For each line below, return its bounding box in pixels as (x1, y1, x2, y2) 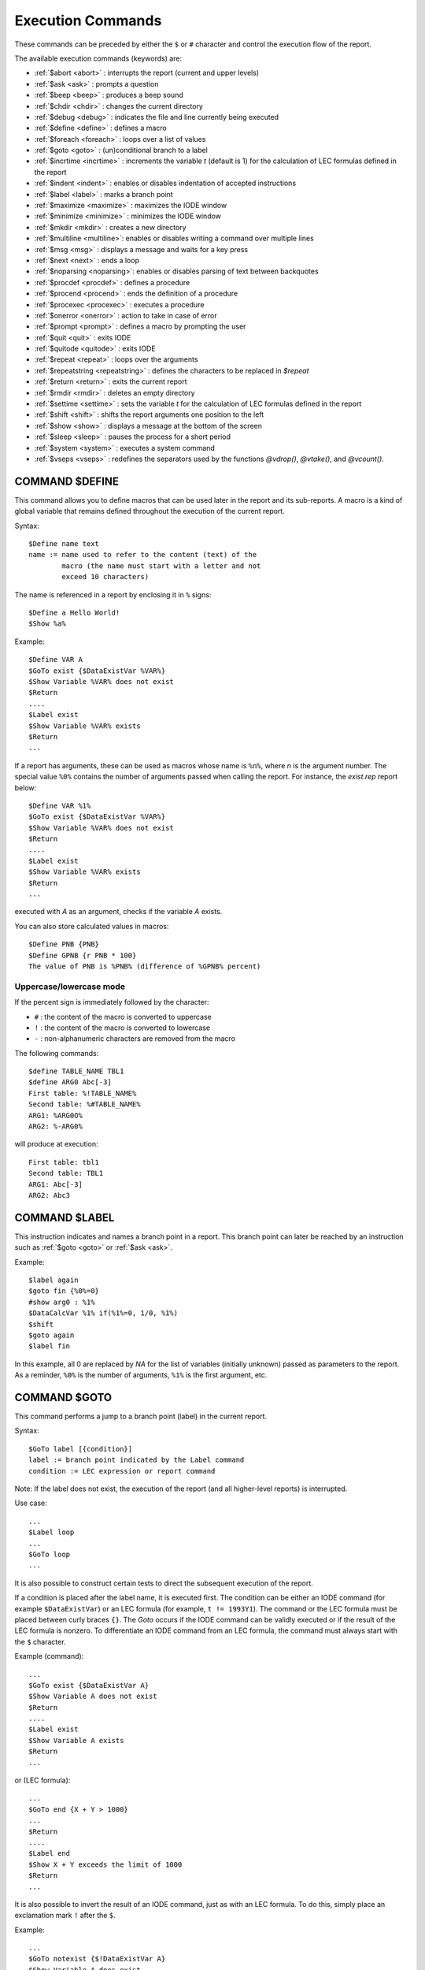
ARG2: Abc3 (28, 1191, 71, 1199)
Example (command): (14, 1652, 84, 1661)
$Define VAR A (28, 655, 83, 664)
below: (14, 782, 37, 792)
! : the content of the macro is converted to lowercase (34, 1023, 211, 1032)
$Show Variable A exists (28, 1736, 124, 1745)
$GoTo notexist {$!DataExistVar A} (28, 1954, 166, 1964)
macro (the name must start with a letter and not (61, 561, 261, 571)
